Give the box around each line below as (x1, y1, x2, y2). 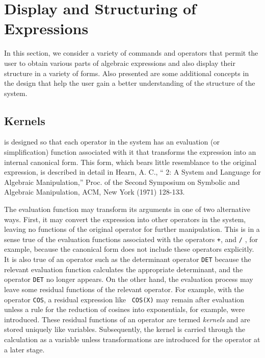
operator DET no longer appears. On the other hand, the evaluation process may (4, 274, 253, 284)
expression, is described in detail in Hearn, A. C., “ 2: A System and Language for (4, 166, 261, 177)
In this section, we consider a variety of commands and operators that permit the (4, 47, 258, 58)
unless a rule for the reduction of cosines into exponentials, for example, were (4, 304, 245, 315)
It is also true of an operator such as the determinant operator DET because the (4, 254, 251, 265)
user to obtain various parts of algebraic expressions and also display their (4, 57, 235, 68)
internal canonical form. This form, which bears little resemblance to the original (4, 156, 257, 167)
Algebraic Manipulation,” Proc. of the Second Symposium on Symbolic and (4, 176, 240, 187)
